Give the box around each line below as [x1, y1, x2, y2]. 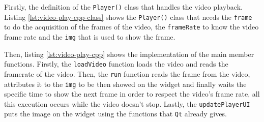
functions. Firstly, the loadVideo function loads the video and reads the [4, 58, 228, 69]
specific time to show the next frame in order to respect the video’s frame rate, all [4, 88, 260, 99]
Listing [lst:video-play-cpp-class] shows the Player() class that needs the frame [4, 11, 252, 22]
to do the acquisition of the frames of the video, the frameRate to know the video [4, 21, 259, 32]
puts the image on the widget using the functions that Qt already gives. [4, 108, 227, 119]
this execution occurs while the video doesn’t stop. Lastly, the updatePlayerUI [4, 98, 250, 109]
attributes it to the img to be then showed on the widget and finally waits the [4, 78, 247, 89]
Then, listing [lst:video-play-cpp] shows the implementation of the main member [4, 48, 254, 59]
